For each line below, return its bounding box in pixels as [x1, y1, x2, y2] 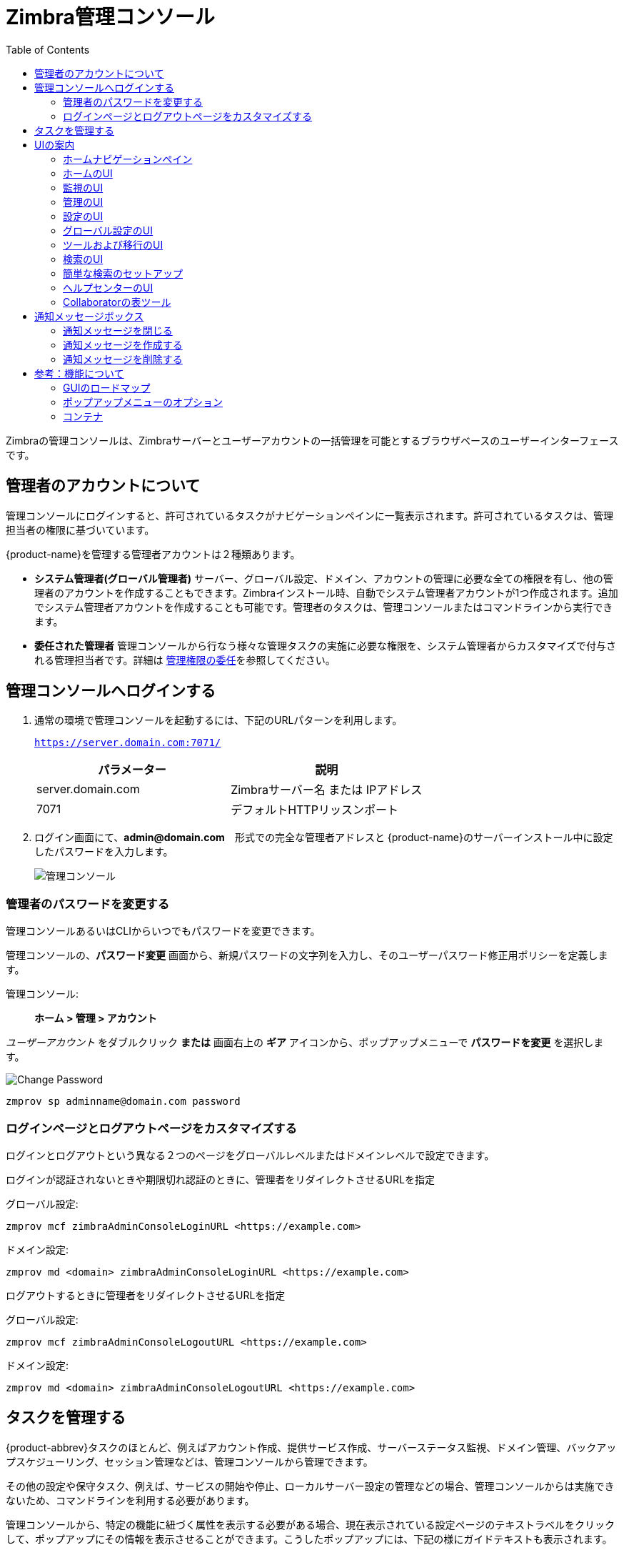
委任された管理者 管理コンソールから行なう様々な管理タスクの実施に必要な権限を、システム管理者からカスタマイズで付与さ [34, 639, 617, 652]
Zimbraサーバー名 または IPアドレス [231, 783, 423, 798]
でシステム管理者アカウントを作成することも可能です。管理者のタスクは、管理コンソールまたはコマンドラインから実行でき [34, 600, 613, 613]
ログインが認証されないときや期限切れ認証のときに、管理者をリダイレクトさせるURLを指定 [6, 1173, 435, 1186]
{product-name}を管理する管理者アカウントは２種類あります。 [6, 547, 301, 560]
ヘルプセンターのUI [63, 281, 154, 294]
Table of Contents [6, 43, 90, 56]
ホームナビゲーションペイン [63, 152, 193, 165]
